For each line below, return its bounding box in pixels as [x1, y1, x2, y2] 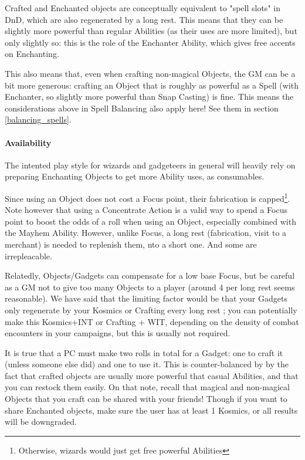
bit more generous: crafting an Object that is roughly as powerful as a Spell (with [5, 79, 299, 91]
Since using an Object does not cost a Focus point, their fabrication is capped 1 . [5, 190, 290, 204]
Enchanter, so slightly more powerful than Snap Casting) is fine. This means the [5, 90, 294, 103]
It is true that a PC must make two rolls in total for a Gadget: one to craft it [5, 346, 283, 358]
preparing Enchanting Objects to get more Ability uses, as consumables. [5, 170, 265, 182]
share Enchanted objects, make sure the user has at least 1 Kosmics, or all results [5, 404, 298, 416]
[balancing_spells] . [5, 113, 72, 126]
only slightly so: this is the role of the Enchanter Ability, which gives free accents [5, 36, 296, 48]
